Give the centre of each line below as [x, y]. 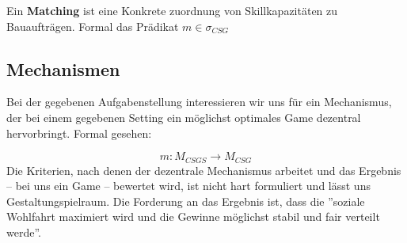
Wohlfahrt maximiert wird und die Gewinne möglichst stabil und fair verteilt [193, 216]
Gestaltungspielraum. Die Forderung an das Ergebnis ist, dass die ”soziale [186, 201]
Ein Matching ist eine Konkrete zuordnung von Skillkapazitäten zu [172, 10]
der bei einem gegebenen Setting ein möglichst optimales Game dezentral [184, 117]
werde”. [24, 232]
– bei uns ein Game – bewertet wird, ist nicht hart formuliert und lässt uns [188, 186]
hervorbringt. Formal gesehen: [79, 133]
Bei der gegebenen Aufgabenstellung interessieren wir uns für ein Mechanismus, [199, 102]
